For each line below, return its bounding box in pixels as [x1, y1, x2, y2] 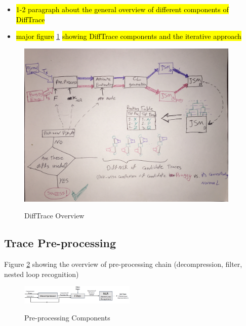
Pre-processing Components [24, 312, 110, 322]
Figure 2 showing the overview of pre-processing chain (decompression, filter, [4, 259, 242, 269]
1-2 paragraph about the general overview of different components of [16, 4, 229, 14]
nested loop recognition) [4, 268, 79, 279]
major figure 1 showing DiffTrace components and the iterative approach [16, 31, 241, 41]
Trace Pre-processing [4, 235, 116, 251]
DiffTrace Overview [24, 210, 85, 221]
